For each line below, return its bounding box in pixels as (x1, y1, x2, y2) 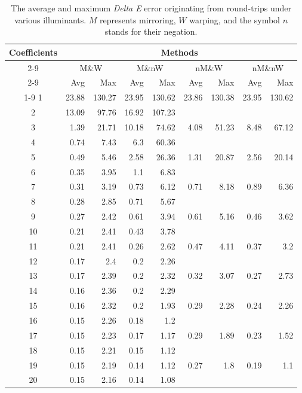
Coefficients (9, 45, 58, 58)
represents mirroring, (100, 13, 176, 26)
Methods (161, 45, 198, 58)
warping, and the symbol (189, 13, 280, 26)
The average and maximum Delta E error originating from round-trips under (11, 2, 291, 14)
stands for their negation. (104, 25, 198, 38)
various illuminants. (14, 13, 87, 26)
